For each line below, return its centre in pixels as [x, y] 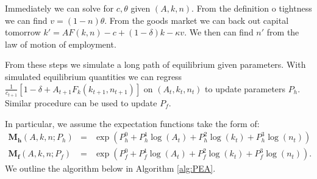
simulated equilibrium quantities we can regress [94, 76]
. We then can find [219, 32]
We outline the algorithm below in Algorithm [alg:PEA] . [110, 168]
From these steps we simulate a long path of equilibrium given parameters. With [155, 64]
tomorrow [23, 32]
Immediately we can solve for [59, 8]
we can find [26, 20]
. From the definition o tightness [252, 8]
